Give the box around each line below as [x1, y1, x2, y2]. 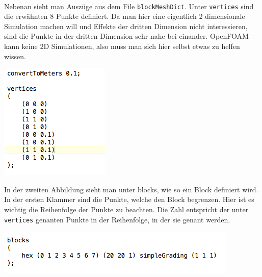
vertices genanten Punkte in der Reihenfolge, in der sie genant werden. [4, 214, 230, 224]
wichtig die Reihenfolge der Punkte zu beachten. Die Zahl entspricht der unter [4, 204, 249, 214]
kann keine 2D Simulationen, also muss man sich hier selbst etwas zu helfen [4, 41, 240, 52]
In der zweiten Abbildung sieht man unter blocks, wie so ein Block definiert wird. [4, 184, 258, 194]
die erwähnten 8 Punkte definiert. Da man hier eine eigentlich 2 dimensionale [4, 11, 245, 21]
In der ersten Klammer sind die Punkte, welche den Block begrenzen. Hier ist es [4, 194, 254, 205]
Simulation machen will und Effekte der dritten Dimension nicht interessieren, [4, 20, 248, 31]
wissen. [4, 51, 26, 61]
